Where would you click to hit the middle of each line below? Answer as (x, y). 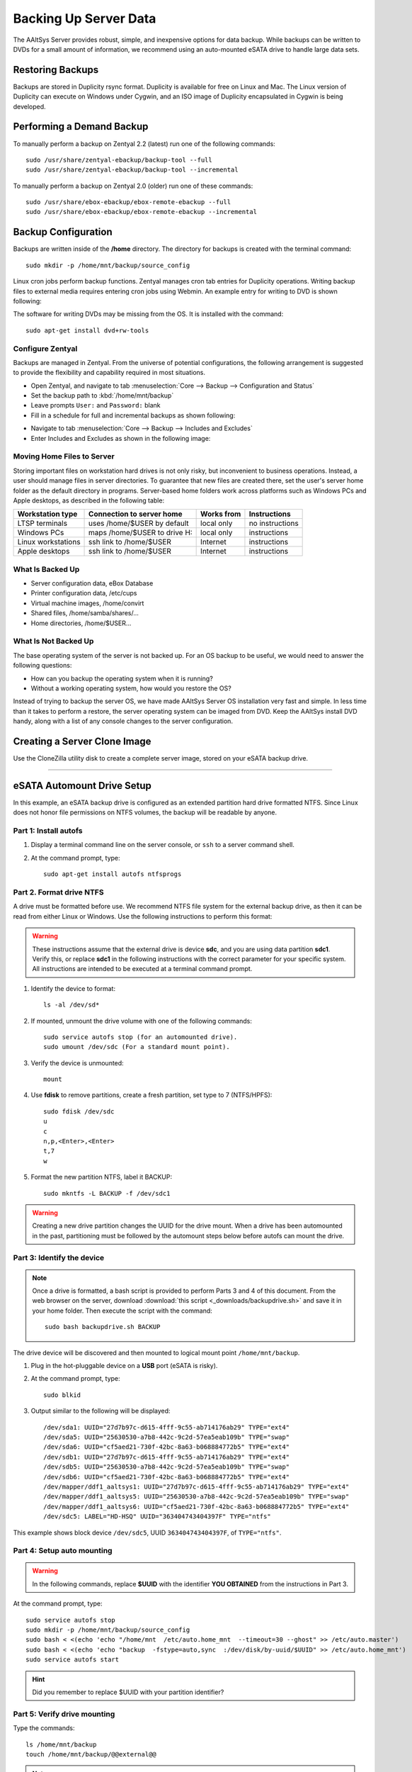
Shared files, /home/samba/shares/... (85, 613)
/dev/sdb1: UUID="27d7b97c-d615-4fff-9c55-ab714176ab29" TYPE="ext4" (167, 1457)
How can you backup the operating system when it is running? (122, 678)
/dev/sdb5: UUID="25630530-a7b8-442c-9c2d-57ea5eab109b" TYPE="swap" (167, 1467)
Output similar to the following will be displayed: (101, 1411)
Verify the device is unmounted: (77, 1062)
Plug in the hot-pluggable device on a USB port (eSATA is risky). (124, 1366)
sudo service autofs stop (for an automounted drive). (141, 1037)
